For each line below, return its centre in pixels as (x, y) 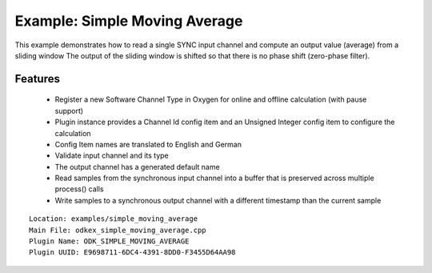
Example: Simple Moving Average (129, 21)
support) (69, 110)
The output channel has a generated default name (137, 167)
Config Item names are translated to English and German (148, 144)
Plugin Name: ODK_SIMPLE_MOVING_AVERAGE (109, 241)
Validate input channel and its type (112, 155)
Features (37, 79)
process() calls (79, 189)
